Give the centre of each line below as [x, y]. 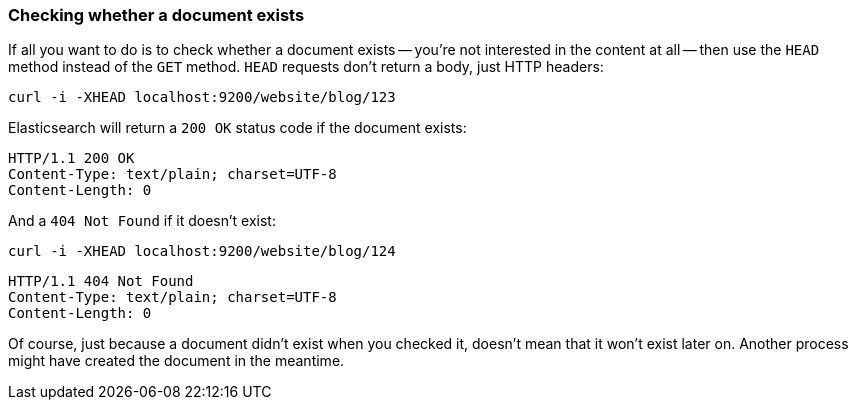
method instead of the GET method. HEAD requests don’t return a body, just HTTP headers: [306, 67]
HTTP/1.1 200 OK [71, 158]
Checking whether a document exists [156, 15]
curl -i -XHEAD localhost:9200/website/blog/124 [202, 251]
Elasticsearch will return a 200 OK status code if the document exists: [237, 128]
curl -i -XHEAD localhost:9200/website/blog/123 [202, 97]
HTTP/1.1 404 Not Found [101, 281]
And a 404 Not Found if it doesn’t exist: [142, 221]
